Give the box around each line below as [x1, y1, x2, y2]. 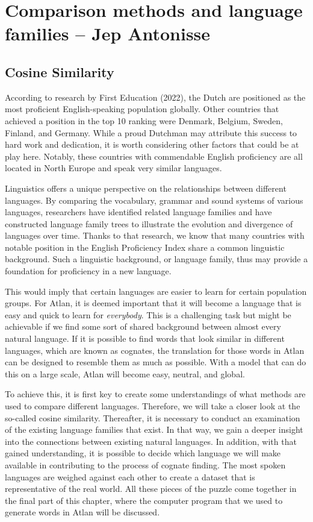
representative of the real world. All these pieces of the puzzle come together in [5, 482, 297, 495]
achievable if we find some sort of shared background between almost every [5, 320, 281, 333]
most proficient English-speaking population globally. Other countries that [5, 102, 279, 115]
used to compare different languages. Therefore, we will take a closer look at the [5, 400, 300, 412]
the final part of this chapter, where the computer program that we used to [5, 494, 283, 506]
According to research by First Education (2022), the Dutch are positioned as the [5, 90, 306, 103]
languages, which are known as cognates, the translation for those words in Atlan [5, 344, 305, 356]
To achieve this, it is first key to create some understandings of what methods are [5, 388, 306, 400]
